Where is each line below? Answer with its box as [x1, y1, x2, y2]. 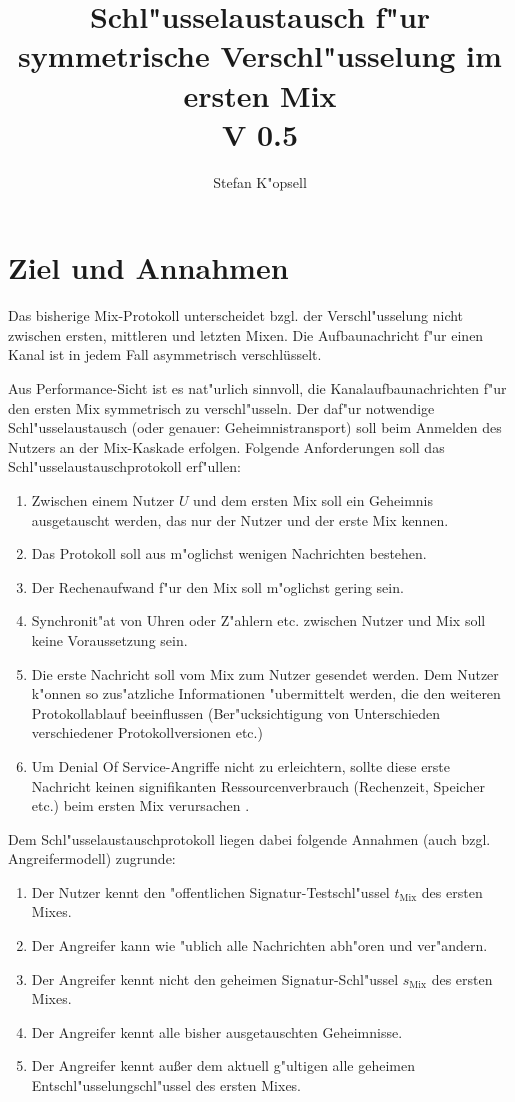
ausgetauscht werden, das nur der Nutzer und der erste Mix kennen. [31, 509, 449, 530]
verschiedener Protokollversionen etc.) [31, 722, 263, 743]
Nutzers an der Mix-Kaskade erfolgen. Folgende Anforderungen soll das [8, 436, 445, 457]
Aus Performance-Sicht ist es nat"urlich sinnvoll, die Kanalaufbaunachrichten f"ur [8, 378, 507, 398]
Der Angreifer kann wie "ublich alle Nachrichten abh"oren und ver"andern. [31, 935, 488, 956]
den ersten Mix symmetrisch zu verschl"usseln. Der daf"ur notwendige [8, 397, 435, 418]
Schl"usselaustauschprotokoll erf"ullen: [8, 456, 241, 477]
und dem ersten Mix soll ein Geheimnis [193, 489, 434, 510]
